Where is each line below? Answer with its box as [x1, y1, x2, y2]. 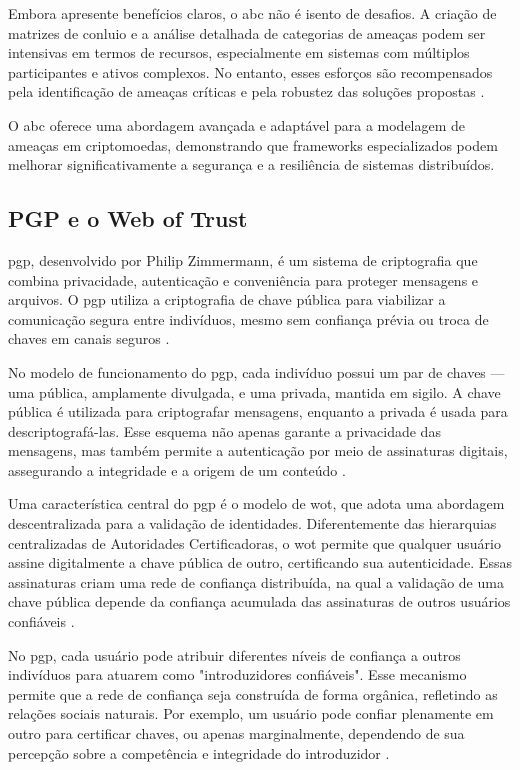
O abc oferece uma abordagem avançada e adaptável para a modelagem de [8, 114, 466, 135]
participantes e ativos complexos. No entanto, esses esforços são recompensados [8, 61, 493, 82]
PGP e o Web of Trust [8, 203, 248, 234]
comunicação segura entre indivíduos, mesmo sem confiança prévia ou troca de [8, 308, 489, 329]
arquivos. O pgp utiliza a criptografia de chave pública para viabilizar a [8, 289, 446, 310]
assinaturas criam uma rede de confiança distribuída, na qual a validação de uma [8, 571, 504, 592]
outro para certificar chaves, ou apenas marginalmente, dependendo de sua [8, 723, 465, 744]
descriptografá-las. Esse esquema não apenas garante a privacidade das [8, 420, 441, 441]
